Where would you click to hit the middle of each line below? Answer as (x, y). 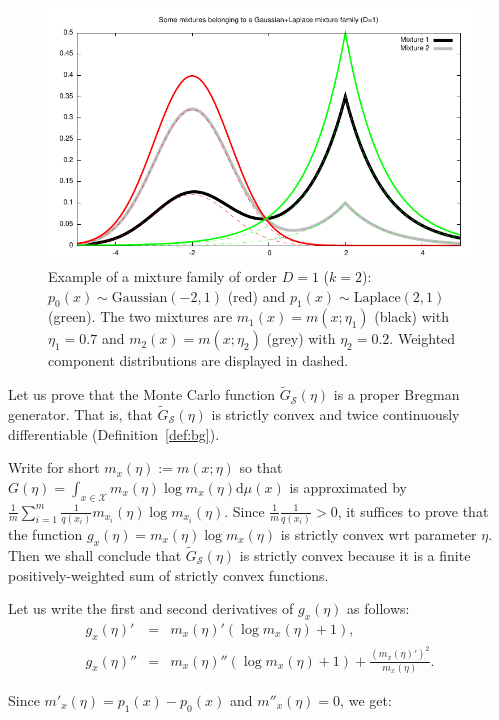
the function (45, 533)
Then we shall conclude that (95, 554)
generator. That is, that (80, 414)
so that (261, 467)
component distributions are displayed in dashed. (198, 360)
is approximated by (348, 486)
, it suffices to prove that (413, 510)
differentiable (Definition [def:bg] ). (114, 433)
